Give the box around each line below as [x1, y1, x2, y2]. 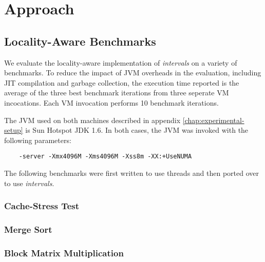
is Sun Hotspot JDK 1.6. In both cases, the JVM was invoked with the [25, 125, 249, 135]
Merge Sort [4, 223, 52, 235]
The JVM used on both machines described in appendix [4, 114, 181, 125]
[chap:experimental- [182, 114, 244, 125]
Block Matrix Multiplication [4, 246, 124, 259]
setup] [4, 125, 23, 135]
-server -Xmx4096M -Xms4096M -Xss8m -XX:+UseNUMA [18, 153, 192, 160]
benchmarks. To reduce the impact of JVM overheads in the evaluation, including [4, 67, 261, 78]
